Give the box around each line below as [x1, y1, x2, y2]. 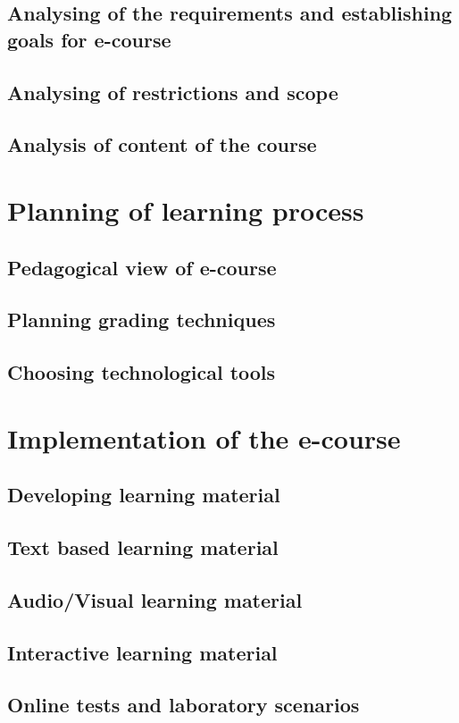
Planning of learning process [7, 191, 364, 228]
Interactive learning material [7, 638, 278, 666]
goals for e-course [7, 25, 171, 53]
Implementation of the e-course [7, 419, 401, 456]
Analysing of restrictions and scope [7, 78, 338, 105]
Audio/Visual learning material [7, 585, 303, 613]
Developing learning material [7, 481, 280, 509]
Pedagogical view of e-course [7, 253, 277, 281]
